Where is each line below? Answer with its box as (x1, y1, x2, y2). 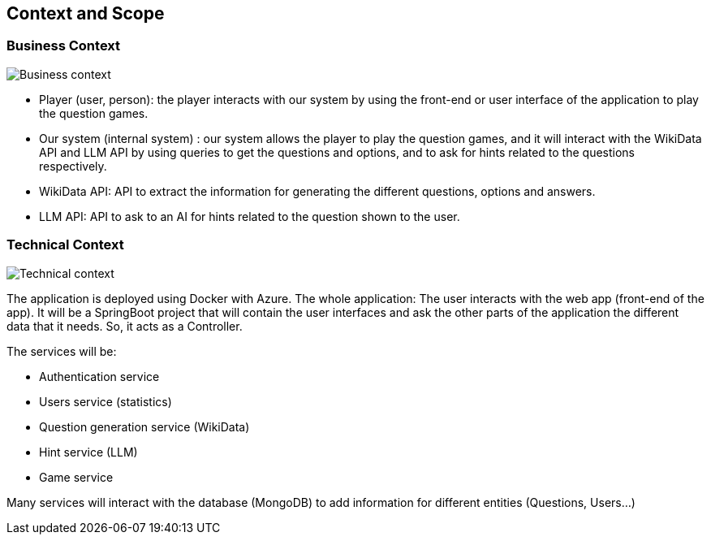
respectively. (39, 158, 107, 173)
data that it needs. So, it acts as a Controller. (6, 318, 243, 333)
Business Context (6, 37, 121, 54)
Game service (39, 470, 114, 484)
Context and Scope (6, 3, 165, 24)
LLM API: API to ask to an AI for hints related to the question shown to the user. (39, 209, 460, 223)
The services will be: (6, 344, 117, 358)
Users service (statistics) (39, 394, 172, 409)
